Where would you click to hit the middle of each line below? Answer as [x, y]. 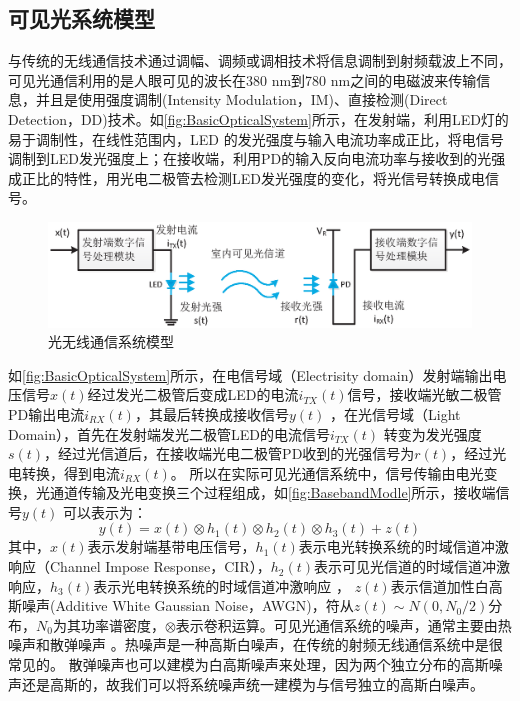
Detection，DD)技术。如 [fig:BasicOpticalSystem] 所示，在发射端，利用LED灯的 [258, 118]
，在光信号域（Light [395, 413]
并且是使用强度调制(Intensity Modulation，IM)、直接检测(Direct [241, 99]
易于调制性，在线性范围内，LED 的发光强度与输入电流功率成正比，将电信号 [256, 138]
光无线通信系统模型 [111, 341]
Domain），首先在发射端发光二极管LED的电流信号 [169, 433]
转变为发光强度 [432, 433]
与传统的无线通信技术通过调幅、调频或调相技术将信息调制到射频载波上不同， [260, 60]
